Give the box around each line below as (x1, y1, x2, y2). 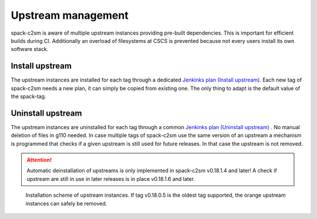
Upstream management (11, 9, 129, 22)
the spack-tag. (11, 93, 46, 100)
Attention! (26, 156, 52, 164)
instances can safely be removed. (25, 200, 107, 207)
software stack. (11, 46, 49, 53)
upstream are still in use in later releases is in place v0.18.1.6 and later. (26, 175, 195, 182)
